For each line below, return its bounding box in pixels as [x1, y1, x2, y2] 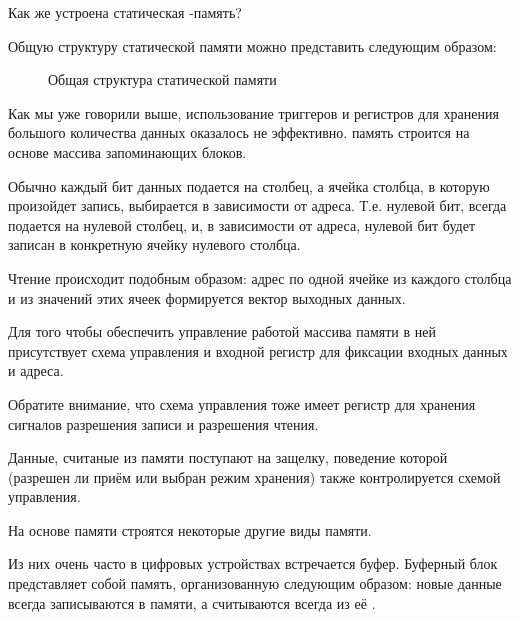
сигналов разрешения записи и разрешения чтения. [8, 413, 319, 434]
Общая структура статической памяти [48, 69, 277, 90]
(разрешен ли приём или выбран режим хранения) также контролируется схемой [8, 466, 501, 487]
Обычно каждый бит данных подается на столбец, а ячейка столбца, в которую [8, 175, 490, 196]
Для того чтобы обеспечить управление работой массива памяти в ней [8, 321, 436, 342]
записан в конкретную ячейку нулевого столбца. [8, 234, 301, 255]
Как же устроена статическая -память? [8, 2, 242, 22]
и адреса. [8, 360, 64, 381]
